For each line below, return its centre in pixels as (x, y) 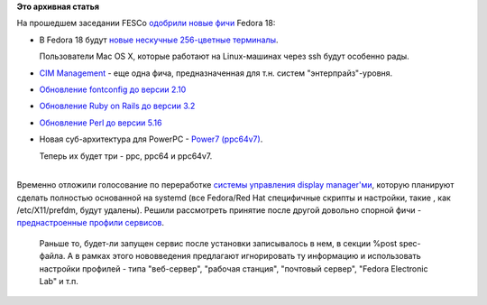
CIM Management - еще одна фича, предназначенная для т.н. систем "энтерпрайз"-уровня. (216, 73)
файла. (52, 256)
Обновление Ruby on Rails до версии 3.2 (117, 106)
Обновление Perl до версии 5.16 (101, 123)
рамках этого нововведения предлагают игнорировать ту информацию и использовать (251, 256)
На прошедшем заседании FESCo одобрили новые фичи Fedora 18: (146, 23)
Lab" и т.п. (59, 282)
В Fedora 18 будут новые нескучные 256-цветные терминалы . (159, 40)
